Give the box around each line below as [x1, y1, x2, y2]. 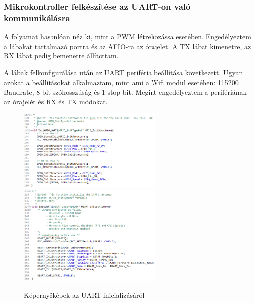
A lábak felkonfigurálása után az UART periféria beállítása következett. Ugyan [4, 67, 243, 77]
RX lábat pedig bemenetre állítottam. [4, 50, 119, 61]
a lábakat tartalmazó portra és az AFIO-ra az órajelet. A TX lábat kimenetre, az [4, 41, 251, 51]
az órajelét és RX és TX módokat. [4, 96, 108, 106]
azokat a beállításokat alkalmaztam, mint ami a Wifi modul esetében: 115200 [4, 77, 239, 87]
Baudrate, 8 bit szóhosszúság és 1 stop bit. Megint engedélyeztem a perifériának [4, 87, 247, 97]
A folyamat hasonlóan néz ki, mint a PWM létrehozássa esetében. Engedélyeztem [4, 31, 251, 42]
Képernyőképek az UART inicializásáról [24, 290, 145, 300]
